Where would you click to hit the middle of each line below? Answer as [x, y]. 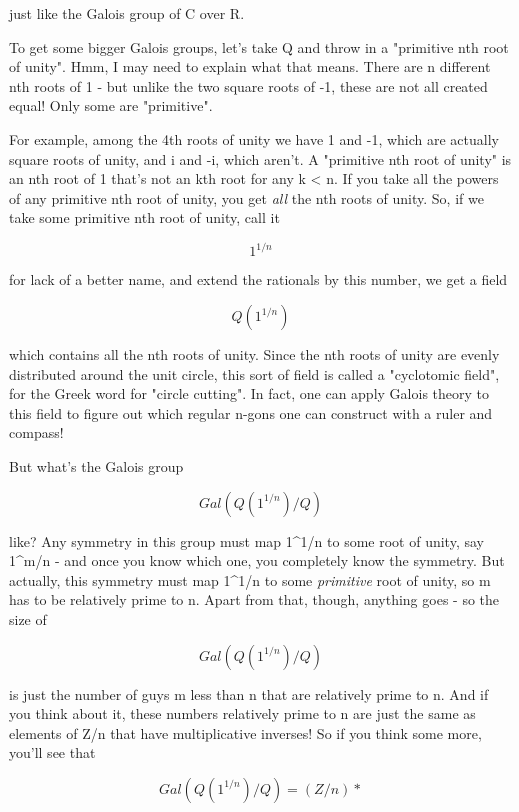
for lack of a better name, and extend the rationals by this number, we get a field [258, 279]
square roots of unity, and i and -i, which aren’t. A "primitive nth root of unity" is [260, 158]
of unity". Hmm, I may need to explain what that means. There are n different [250, 66]
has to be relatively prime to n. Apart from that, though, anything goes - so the [254, 599]
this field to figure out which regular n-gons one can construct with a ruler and [251, 412]
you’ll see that [52, 752]
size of [28, 618]
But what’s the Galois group [96, 466]
